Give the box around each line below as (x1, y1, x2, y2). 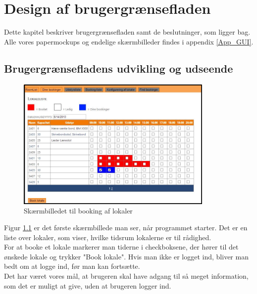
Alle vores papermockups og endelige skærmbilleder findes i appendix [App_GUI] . (4, 36, 254, 46)
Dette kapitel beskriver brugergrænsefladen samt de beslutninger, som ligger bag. (4, 27, 251, 37)
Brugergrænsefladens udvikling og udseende (4, 60, 233, 76)
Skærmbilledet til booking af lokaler (24, 206, 133, 216)
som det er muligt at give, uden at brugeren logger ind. (4, 280, 171, 291)
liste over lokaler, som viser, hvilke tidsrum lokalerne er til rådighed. (4, 232, 211, 242)
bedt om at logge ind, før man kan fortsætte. (4, 261, 140, 271)
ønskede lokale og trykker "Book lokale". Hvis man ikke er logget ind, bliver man (4, 251, 249, 261)
